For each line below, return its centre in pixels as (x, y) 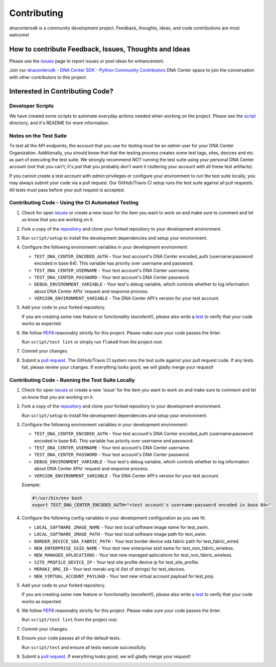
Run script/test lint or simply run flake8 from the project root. (92, 342)
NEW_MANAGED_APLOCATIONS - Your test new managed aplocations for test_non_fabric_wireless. (133, 555)
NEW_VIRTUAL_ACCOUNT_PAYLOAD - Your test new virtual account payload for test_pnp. (124, 576)
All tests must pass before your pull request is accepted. (67, 190)
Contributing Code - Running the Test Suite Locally (72, 380)
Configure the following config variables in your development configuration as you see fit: (114, 518)
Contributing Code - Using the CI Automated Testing (74, 203)
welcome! (19, 34)
